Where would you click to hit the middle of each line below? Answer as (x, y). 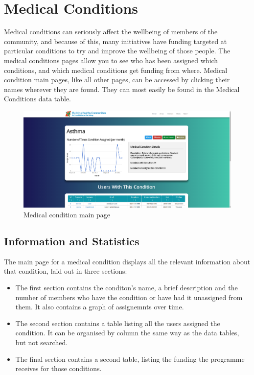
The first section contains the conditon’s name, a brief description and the (127, 287)
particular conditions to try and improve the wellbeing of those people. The (117, 51)
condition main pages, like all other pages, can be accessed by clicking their (117, 80)
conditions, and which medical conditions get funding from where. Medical (116, 70)
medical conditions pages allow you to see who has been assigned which (111, 60)
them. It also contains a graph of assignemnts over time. (100, 307)
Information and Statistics (72, 241)
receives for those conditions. (58, 368)
